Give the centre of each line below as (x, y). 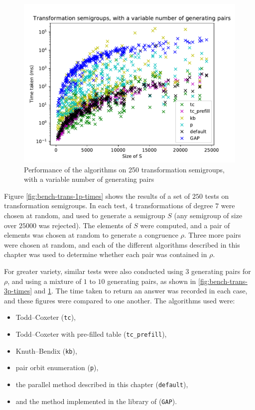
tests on (217, 196)
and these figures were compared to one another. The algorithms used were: (120, 300)
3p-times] (18, 291)
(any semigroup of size (208, 215)
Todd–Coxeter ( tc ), (46, 317)
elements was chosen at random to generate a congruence (91, 235)
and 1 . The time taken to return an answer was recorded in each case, (141, 291)
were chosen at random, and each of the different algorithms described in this (122, 244)
